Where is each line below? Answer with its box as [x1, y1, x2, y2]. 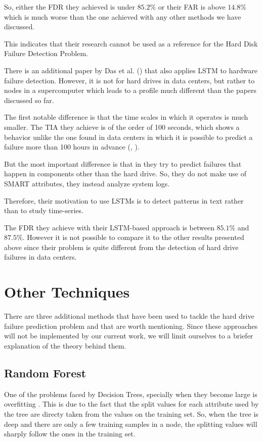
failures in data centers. [4, 252, 77, 262]
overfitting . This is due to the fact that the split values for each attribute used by [4, 399, 259, 409]
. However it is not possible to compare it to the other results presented [22, 232, 244, 242]
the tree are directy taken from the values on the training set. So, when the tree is [4, 408, 258, 419]
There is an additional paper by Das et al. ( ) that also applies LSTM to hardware [4, 65, 257, 75]
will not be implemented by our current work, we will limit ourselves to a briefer [4, 330, 253, 341]
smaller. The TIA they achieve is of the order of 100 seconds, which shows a [4, 121, 240, 132]
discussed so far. [4, 94, 54, 105]
